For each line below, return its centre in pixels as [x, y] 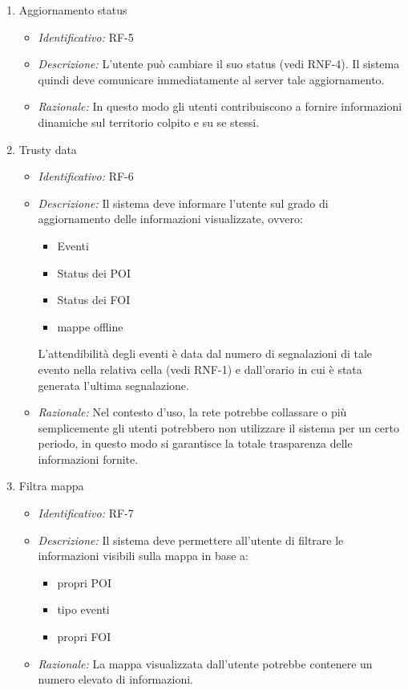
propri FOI [84, 637]
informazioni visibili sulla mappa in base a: [143, 556]
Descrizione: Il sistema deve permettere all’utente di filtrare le [191, 540]
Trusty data [48, 149]
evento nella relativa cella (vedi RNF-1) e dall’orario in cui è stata [200, 369]
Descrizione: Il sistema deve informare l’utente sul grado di [183, 203]
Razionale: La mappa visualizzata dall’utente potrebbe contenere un [205, 663]
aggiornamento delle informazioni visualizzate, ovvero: [170, 219]
